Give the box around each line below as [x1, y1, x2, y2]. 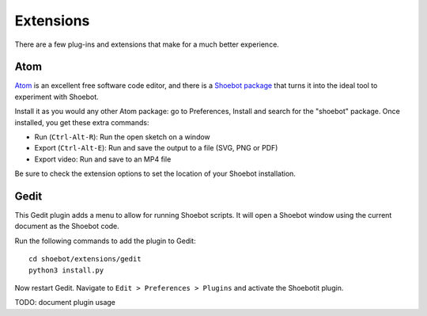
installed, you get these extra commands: [14, 117, 149, 127]
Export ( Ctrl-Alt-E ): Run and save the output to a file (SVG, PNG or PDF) [34, 143, 278, 153]
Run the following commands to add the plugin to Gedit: [14, 236, 197, 246]
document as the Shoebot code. [14, 222, 120, 231]
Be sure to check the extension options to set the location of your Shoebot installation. [14, 169, 297, 178]
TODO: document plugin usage [14, 298, 116, 307]
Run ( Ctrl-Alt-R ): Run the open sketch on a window [34, 132, 211, 142]
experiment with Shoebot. [14, 92, 99, 101]
